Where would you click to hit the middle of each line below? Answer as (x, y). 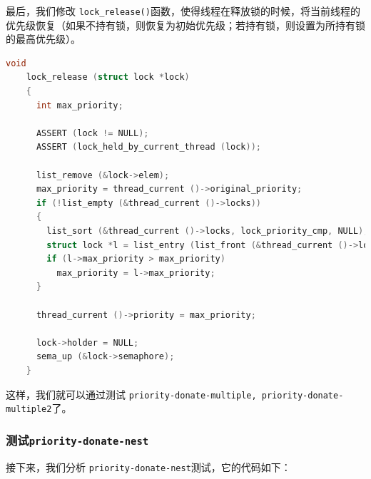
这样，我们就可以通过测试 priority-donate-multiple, (131, 394)
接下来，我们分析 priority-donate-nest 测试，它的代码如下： (148, 467)
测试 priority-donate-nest (77, 439)
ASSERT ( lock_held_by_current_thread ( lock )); (148, 147)
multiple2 (29, 410)
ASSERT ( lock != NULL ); (92, 133)
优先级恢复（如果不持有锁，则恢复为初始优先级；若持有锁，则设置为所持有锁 (185, 25)
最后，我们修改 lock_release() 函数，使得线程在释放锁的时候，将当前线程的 (183, 11)
